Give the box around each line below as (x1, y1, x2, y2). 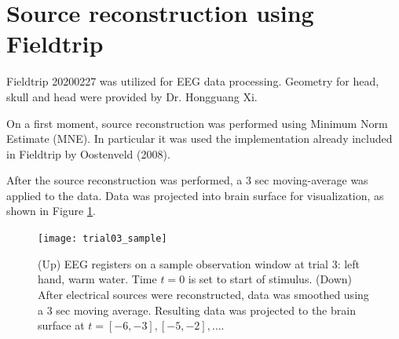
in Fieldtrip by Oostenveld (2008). (6, 145, 170, 162)
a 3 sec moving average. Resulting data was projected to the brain (38, 301, 356, 318)
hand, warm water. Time (38, 271, 157, 287)
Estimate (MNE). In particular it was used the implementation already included (6, 130, 393, 147)
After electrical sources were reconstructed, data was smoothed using (38, 286, 369, 302)
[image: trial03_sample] (38, 233, 167, 245)
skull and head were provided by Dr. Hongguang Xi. (6, 88, 258, 104)
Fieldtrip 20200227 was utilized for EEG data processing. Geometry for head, (6, 73, 379, 89)
